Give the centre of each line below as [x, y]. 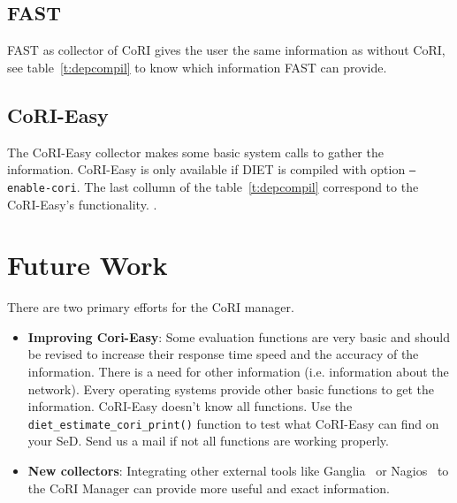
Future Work [88, 265]
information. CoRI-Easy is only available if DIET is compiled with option [206, 169]
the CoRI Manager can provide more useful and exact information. [209, 488]
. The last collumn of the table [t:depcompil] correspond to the [248, 186]
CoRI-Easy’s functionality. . [82, 204]
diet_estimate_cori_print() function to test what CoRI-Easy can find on [233, 423]
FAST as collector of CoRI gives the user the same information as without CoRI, [226, 50]
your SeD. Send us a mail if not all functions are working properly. [208, 441]
